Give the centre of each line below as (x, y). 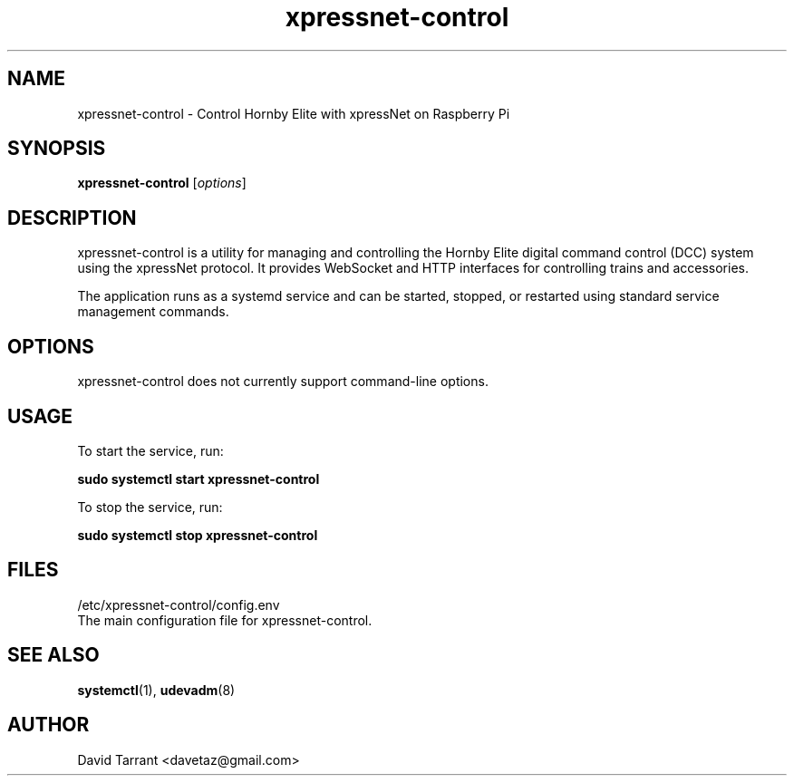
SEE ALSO (53, 655)
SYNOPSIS (57, 149)
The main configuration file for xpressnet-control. (225, 620)
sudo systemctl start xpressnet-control (198, 478)
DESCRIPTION (72, 217)
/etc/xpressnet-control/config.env (179, 604)
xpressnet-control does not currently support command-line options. (283, 382)
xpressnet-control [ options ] (162, 183)
